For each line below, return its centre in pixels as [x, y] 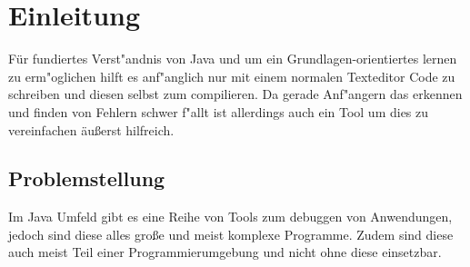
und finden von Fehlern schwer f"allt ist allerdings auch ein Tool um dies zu [219, 111]
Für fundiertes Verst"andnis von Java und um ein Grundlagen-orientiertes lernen [233, 59]
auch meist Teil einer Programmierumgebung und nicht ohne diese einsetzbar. [225, 252]
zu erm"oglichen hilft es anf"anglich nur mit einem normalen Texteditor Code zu [232, 76]
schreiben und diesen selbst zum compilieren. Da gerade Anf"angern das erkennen [235, 94]
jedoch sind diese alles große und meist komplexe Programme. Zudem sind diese [231, 234]
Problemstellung [87, 178]
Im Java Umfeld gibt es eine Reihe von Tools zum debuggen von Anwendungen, [230, 217]
